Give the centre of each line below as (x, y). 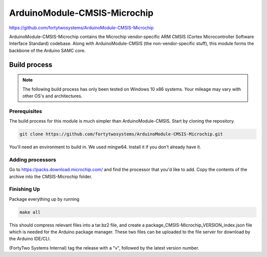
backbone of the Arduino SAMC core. (47, 50)
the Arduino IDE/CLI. (30, 239)
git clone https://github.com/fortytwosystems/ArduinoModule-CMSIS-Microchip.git (121, 134)
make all (30, 212)
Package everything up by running (44, 199)
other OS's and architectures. (52, 96)
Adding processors (33, 160)
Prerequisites (25, 111)
